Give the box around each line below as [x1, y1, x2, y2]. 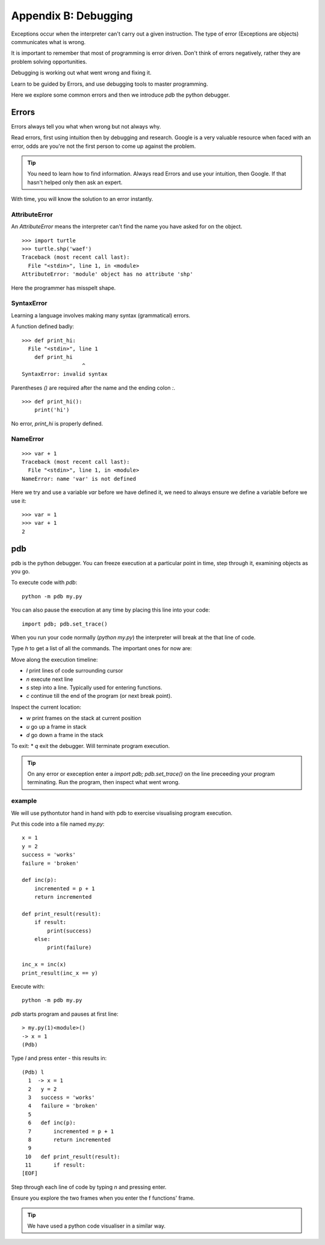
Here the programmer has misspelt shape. [11, 284, 116, 291]
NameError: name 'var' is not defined [22, 475, 137, 482]
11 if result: [25, 1162, 85, 1168]
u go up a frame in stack [26, 723, 87, 730]
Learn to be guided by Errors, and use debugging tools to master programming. [11, 80, 208, 87]
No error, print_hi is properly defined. [11, 420, 104, 427]
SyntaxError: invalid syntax [22, 371, 108, 378]
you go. [11, 568, 30, 575]
